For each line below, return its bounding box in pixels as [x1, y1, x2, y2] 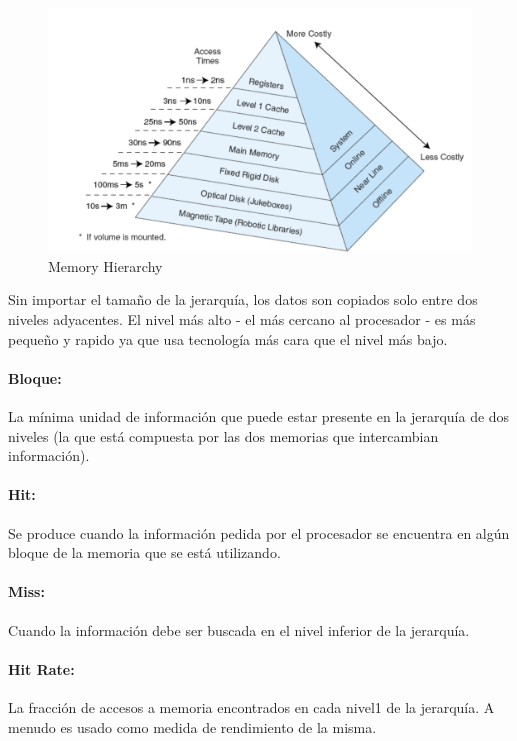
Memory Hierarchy [48, 255, 163, 276]
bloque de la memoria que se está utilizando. [8, 542, 281, 563]
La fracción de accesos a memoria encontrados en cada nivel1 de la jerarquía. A [8, 697, 495, 718]
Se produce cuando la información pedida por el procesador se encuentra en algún [8, 522, 510, 543]
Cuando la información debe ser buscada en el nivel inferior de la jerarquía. [8, 619, 470, 640]
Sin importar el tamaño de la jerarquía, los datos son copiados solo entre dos [8, 289, 478, 310]
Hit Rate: [8, 658, 75, 679]
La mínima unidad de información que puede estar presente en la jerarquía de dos [8, 406, 510, 427]
